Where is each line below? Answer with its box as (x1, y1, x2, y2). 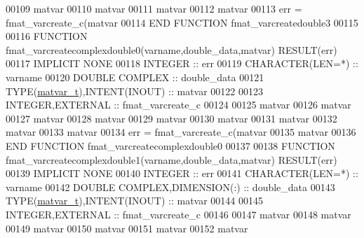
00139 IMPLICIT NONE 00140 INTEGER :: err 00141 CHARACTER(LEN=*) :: (6, 166, 358, 181)
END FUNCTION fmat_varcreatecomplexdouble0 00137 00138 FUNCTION (6, 138, 335, 153)
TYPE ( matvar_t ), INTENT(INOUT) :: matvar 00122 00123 (6, 83, 264, 98)
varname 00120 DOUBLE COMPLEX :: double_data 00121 (6, 69, 264, 84)
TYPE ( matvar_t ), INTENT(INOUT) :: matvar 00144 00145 (6, 193, 264, 208)
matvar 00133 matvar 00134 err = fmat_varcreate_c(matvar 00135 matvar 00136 (6, 125, 356, 139)
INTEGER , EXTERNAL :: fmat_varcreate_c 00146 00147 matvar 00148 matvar (6, 206, 351, 221)
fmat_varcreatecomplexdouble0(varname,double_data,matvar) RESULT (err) (6, 42, 337, 57)
